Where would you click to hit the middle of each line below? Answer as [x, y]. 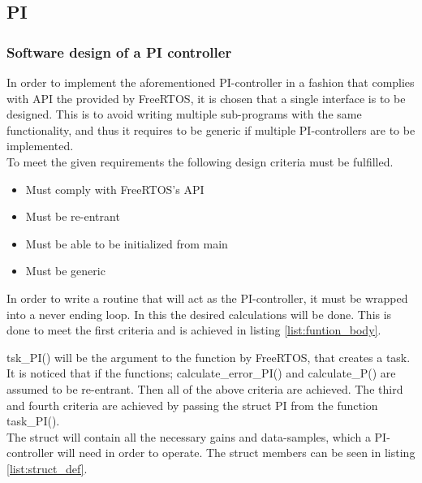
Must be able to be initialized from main [127, 243]
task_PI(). [33, 421]
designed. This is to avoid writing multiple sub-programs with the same [184, 114]
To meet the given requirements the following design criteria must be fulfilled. [200, 161]
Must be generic [65, 271]
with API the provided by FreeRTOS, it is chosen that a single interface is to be [206, 98]
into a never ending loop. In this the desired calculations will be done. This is [199, 314]
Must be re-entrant [73, 216]
